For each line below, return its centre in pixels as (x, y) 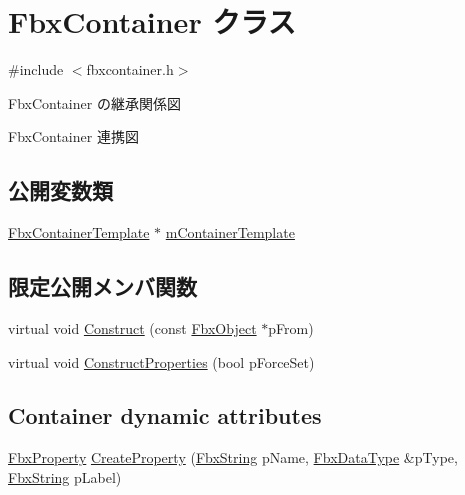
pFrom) (291, 327)
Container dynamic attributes (165, 415)
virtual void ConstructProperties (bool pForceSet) (161, 361)
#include (36, 69)
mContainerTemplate (230, 232)
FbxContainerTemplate (79, 232)
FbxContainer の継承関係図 (94, 102)
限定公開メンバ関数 (102, 286)
